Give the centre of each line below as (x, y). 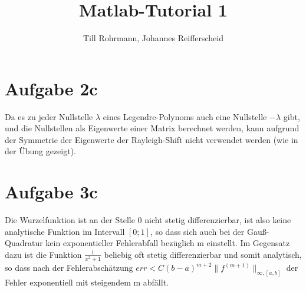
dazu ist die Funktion (43, 254)
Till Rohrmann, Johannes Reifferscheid (153, 38)
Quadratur (24, 243)
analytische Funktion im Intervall (65, 231)
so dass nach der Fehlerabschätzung (69, 268)
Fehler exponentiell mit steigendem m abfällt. (87, 282)
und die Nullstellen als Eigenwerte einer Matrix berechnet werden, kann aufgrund (152, 128)
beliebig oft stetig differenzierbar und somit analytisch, (203, 254)
